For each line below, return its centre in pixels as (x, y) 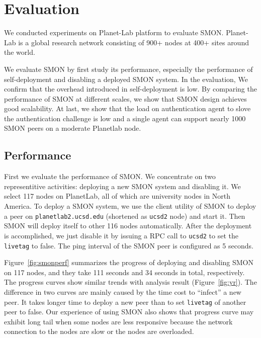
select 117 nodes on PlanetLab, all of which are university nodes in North (117, 196)
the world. (20, 52)
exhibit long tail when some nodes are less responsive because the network (118, 321)
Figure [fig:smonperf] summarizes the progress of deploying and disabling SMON (129, 262)
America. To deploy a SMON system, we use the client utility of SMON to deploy (130, 206)
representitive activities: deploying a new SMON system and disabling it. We (122, 186)
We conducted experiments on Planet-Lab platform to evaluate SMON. (114, 32)
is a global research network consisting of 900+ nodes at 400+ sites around (134, 42)
